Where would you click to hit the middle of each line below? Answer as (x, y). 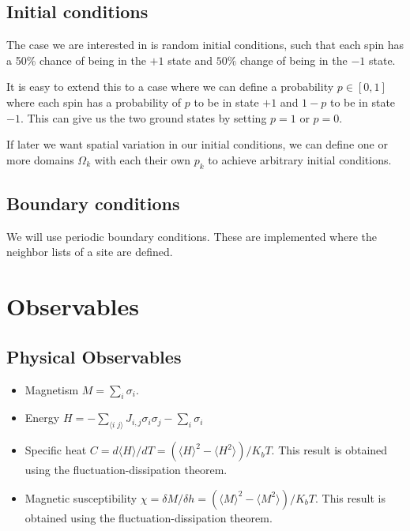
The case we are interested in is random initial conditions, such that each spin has (205, 45)
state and (190, 60)
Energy (42, 418)
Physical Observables (94, 356)
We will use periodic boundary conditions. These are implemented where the (192, 236)
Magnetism (52, 389)
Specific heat (56, 450)
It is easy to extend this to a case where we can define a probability (170, 87)
